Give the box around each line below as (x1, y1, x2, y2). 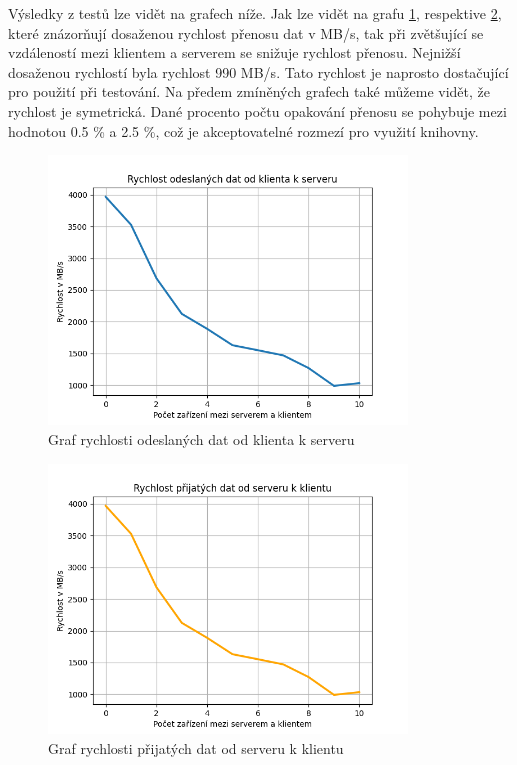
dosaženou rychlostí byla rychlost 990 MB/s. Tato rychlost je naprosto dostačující (8, 61, 509, 82)
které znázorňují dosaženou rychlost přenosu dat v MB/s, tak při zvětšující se (8, 22, 484, 43)
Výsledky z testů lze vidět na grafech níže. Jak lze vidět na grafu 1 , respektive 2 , (8, 3, 502, 23)
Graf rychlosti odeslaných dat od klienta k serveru (48, 429, 355, 450)
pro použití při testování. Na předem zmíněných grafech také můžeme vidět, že (8, 81, 491, 102)
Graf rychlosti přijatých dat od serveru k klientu (48, 737, 344, 758)
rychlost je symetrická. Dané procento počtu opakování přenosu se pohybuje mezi (8, 100, 507, 121)
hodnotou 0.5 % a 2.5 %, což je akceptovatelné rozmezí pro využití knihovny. (8, 120, 479, 141)
